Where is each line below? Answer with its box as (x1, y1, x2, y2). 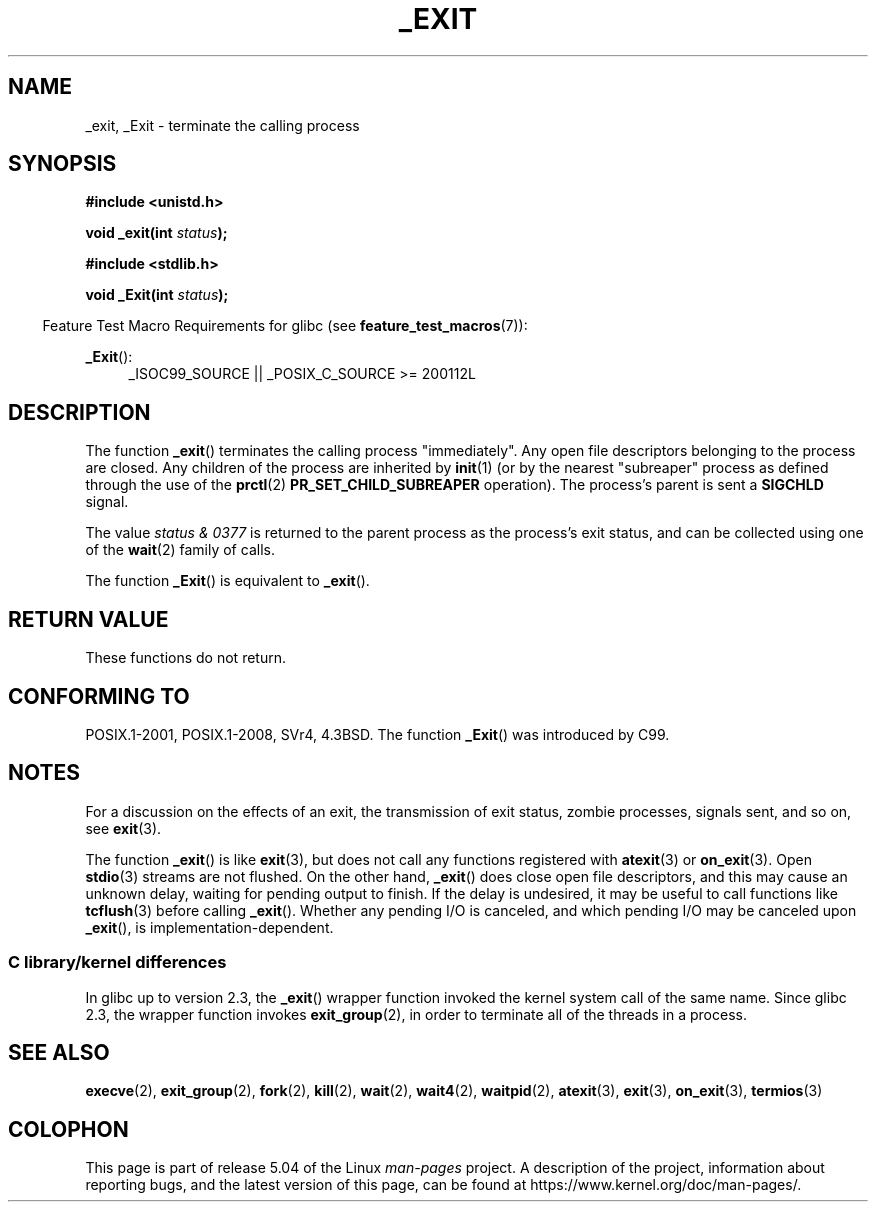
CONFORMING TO (8, 683, 190, 709)
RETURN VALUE (8, 606, 169, 632)
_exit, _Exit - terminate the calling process (85, 116, 360, 134)
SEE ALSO (8, 1039, 110, 1065)
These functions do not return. (85, 649, 286, 667)
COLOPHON (8, 1116, 129, 1142)
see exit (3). (85, 819, 162, 837)
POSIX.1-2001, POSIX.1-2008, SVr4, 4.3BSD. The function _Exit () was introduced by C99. (85, 725, 670, 743)
